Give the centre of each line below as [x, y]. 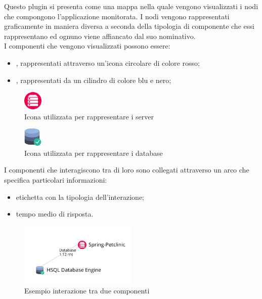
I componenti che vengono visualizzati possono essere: [87, 46]
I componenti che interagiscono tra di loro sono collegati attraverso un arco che [127, 170]
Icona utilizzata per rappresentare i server [89, 116]
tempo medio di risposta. [55, 214]
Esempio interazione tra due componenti [87, 290]
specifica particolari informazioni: [56, 179]
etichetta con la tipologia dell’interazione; [80, 197]
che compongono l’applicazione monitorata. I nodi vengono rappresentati [117, 16]
